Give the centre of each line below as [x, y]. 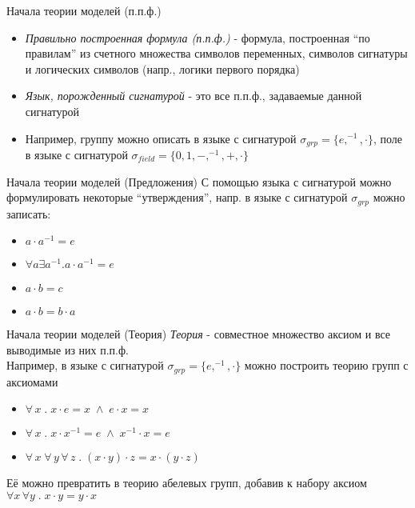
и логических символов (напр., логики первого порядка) [162, 68]
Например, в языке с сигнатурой [85, 365]
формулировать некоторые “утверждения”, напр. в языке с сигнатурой [177, 197]
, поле [387, 138]
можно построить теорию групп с [326, 365]
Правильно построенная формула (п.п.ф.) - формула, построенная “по [198, 37]
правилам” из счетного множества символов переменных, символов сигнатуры [216, 53]
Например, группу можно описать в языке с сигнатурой [161, 138]
